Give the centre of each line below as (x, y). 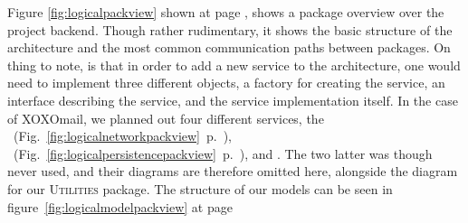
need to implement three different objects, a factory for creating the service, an (226, 83)
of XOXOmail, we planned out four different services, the (166, 118)
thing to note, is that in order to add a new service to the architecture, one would (234, 65)
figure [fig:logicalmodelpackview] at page (120, 206)
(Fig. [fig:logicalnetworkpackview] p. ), (122, 136)
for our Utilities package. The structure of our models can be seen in (200, 188)
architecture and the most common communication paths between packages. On (229, 47)
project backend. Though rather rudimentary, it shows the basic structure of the (230, 29)
